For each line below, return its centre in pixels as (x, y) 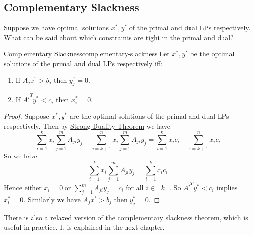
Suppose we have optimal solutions (56, 28)
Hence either (23, 187)
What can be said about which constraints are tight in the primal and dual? (119, 37)
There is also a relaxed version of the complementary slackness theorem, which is (126, 217)
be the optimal (212, 54)
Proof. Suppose (27, 116)
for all (135, 187)
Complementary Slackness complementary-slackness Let (87, 54)
